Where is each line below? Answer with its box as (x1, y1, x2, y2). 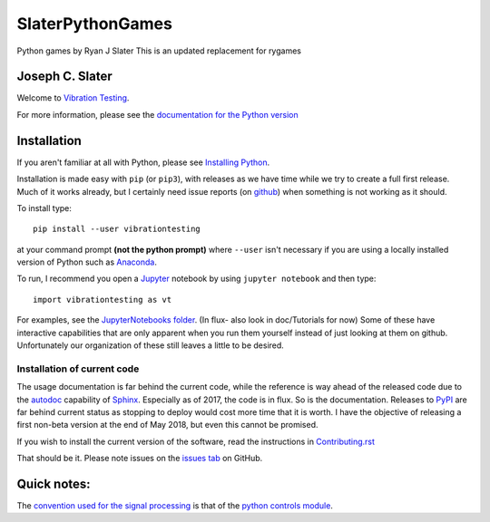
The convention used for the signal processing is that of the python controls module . (16, 500, 333, 511)
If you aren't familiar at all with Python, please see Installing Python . (16, 157, 270, 168)
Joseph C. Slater (16, 69, 113, 84)
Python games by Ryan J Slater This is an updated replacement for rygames (16, 45, 301, 56)
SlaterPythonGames (16, 14, 172, 34)
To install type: (16, 202, 73, 213)
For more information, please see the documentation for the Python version (16, 109, 299, 120)
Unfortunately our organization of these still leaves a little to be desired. (16, 340, 285, 351)
